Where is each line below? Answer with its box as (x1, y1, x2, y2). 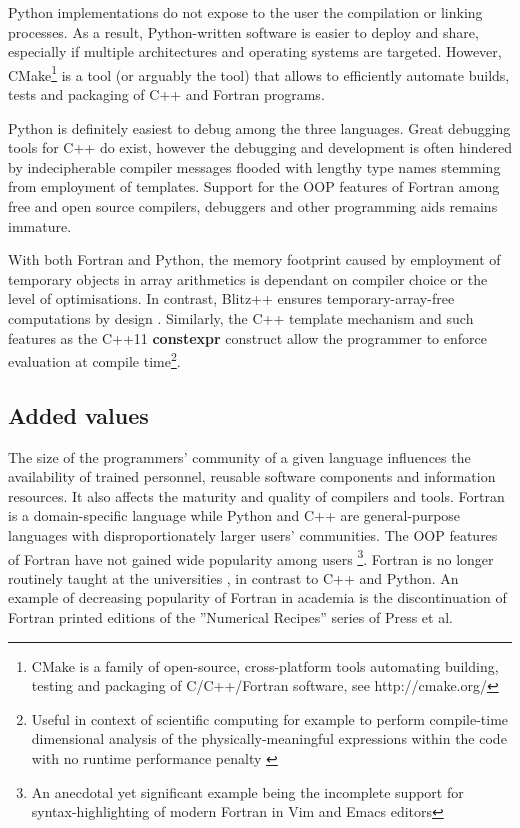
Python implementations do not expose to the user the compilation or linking (8, 2, 483, 22)
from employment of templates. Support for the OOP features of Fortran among (8, 176, 500, 197)
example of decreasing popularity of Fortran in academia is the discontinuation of (8, 587, 507, 608)
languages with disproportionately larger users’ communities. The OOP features (8, 524, 498, 545)
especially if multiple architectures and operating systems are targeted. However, (8, 41, 502, 62)
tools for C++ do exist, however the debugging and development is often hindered (8, 137, 512, 158)
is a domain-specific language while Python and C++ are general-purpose (8, 505, 461, 526)
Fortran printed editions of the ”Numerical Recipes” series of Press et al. (8, 607, 453, 628)
